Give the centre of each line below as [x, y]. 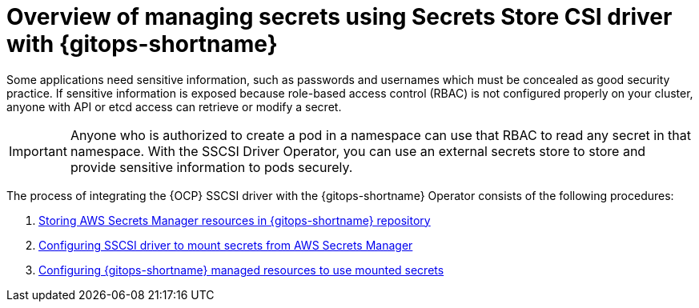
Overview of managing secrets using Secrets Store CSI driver [339, 17]
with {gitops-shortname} [142, 44]
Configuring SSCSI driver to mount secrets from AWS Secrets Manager [226, 245]
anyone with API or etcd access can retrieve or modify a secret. [174, 106]
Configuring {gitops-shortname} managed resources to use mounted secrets [241, 270]
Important [38, 151]
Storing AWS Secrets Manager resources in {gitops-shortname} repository [235, 220]
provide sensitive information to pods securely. [211, 167]
